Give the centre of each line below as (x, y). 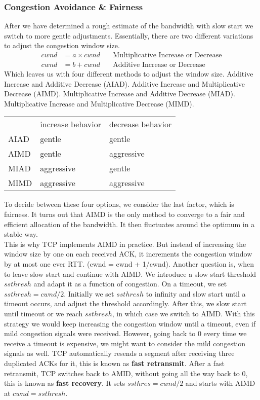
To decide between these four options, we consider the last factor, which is (119, 204)
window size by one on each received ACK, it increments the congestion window (128, 254)
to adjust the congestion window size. (62, 45)
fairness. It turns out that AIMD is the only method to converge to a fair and (124, 214)
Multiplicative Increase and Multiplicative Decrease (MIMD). (99, 103)
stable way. (21, 234)
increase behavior (71, 124)
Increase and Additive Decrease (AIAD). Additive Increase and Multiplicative (124, 83)
